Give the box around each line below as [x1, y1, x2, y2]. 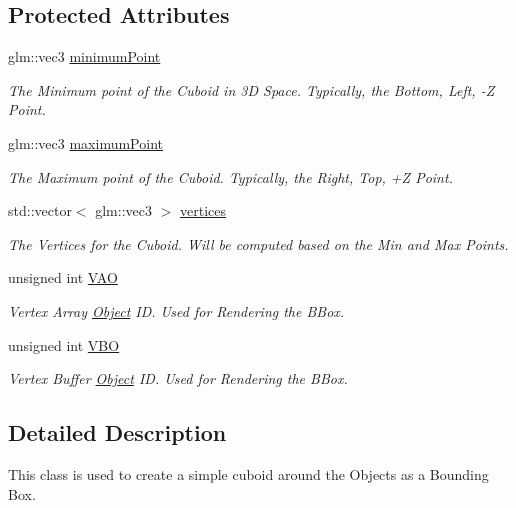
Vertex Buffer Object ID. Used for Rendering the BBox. [8, 368, 348, 389]
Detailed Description [8, 417, 227, 448]
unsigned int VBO [8, 334, 120, 355]
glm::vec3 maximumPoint [8, 132, 163, 153]
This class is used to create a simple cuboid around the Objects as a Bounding [8, 463, 489, 484]
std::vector [8, 200, 72, 221]
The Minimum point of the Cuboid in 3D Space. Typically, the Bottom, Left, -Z [8, 79, 495, 100]
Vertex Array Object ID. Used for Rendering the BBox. [8, 300, 345, 321]
